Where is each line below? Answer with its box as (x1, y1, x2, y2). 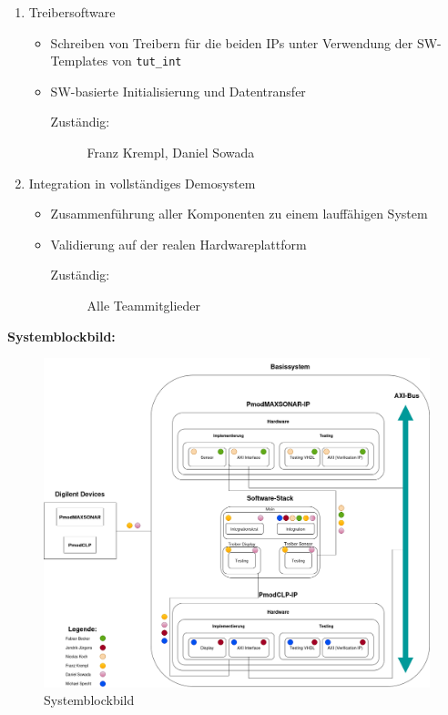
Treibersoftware (28, 3, 116, 21)
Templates (50, 51, 108, 70)
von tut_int (111, 51, 182, 70)
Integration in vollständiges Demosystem (28, 173, 256, 192)
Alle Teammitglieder (87, 296, 201, 314)
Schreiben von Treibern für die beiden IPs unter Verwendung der (50, 33, 413, 52)
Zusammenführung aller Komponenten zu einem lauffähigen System (50, 204, 428, 223)
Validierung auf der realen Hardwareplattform (50, 234, 307, 253)
